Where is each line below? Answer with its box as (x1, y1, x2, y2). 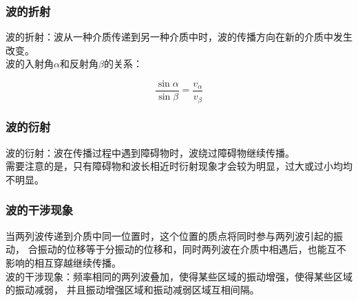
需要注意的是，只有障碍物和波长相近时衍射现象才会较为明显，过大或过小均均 (6, 159, 352, 173)
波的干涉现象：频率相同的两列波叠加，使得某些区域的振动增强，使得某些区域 (6, 269, 352, 283)
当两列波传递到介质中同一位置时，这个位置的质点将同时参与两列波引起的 (6, 228, 333, 243)
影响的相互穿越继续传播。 (6, 255, 121, 269)
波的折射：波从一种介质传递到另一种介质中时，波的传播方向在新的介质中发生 (6, 30, 352, 44)
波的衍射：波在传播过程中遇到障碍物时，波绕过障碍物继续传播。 (6, 145, 295, 159)
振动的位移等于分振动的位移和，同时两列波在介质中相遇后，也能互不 (37, 242, 346, 256)
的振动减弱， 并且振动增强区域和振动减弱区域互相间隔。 (6, 282, 260, 297)
